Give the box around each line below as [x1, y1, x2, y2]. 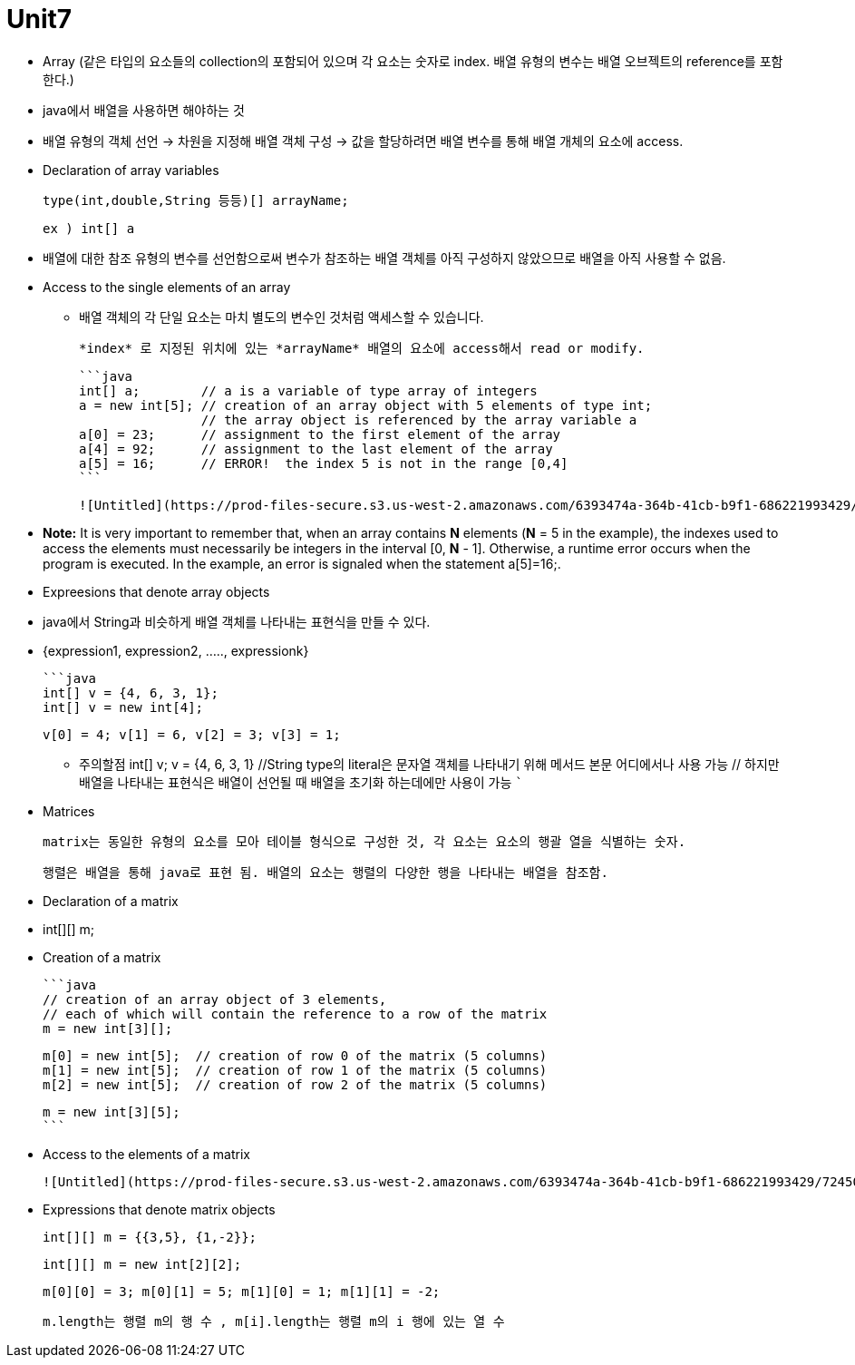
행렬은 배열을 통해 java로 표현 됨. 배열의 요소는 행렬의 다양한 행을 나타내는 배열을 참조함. [43, 864, 608, 880]
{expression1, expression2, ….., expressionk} [43, 642, 309, 658]
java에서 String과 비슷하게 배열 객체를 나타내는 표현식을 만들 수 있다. [43, 613, 431, 629]
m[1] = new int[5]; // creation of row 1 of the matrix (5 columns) [43, 1062, 548, 1077]
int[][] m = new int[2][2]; [43, 1256, 242, 1272]
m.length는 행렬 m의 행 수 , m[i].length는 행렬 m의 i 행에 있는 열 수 [43, 1313, 505, 1329]
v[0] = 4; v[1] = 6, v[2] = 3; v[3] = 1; [43, 726, 341, 742]
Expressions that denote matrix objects [43, 1201, 276, 1217]
